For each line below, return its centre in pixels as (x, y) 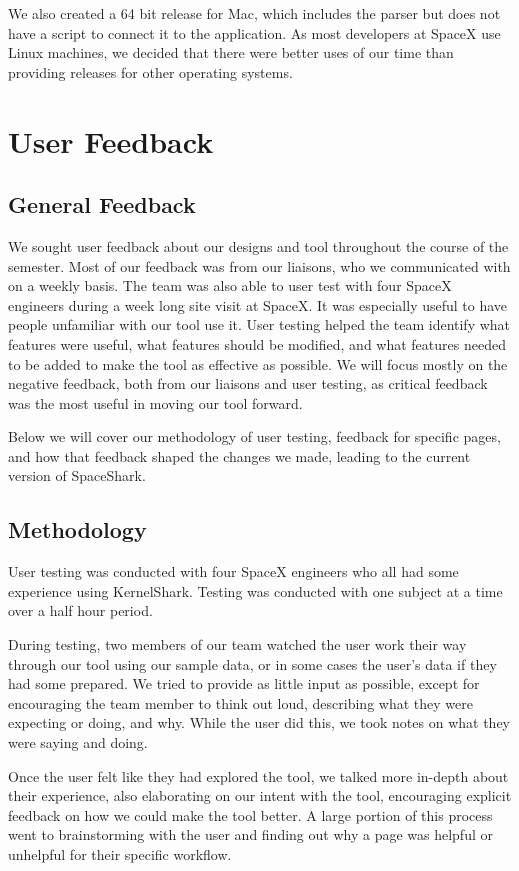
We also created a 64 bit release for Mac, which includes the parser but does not (254, 13)
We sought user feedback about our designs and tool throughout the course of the (258, 245)
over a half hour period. (80, 610)
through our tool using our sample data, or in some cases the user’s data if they (252, 663)
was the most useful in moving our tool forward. (155, 402)
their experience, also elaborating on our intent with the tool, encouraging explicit (260, 795)
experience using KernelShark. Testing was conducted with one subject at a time (255, 590)
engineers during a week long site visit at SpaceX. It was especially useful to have (258, 304)
